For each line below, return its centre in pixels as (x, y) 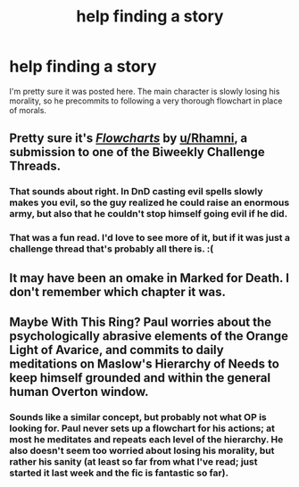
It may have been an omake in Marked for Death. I (149, 278)
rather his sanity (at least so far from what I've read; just (133, 461)
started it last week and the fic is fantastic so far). (119, 473)
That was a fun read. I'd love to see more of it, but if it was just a (149, 238)
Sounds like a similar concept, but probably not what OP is (138, 417)
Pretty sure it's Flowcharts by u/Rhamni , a (129, 139)
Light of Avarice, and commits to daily (117, 350)
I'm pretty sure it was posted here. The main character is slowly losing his (145, 91)
